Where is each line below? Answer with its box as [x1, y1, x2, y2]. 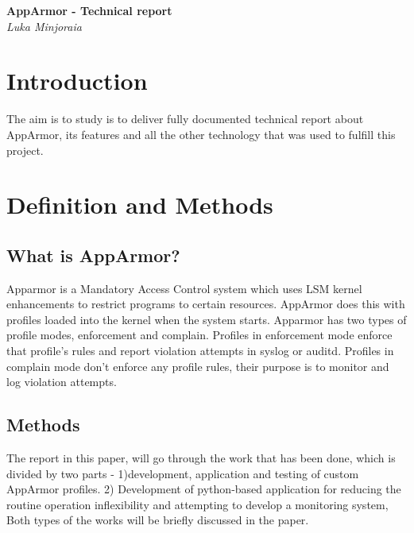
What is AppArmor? [6, 242, 180, 267]
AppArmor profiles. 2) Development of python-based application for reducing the [6, 481, 401, 497]
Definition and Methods [6, 188, 273, 221]
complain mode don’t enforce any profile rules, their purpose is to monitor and [6, 357, 389, 374]
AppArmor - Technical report [6, 2, 172, 18]
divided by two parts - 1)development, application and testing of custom [6, 465, 359, 481]
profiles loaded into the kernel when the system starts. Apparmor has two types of [6, 311, 407, 327]
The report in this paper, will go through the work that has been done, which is [6, 450, 396, 466]
